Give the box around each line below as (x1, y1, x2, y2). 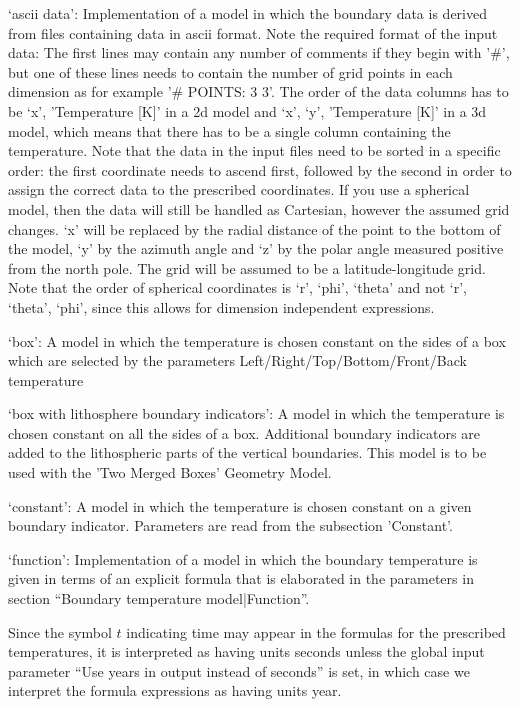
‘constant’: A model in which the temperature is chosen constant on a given (8, 495, 472, 516)
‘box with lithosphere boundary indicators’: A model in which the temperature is (8, 403, 505, 424)
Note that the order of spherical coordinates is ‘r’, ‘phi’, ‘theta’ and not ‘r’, (8, 277, 468, 298)
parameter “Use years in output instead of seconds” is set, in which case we (8, 660, 470, 681)
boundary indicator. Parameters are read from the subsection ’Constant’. (8, 515, 453, 536)
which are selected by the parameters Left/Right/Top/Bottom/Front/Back (8, 350, 467, 371)
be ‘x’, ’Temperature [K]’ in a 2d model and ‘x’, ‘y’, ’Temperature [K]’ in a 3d (8, 100, 487, 121)
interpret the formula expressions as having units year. (8, 680, 342, 701)
